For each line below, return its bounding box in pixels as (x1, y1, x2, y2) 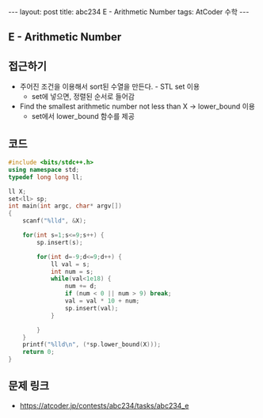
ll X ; (8, 188, 26, 196)
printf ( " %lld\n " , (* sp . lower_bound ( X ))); (22, 340, 161, 349)
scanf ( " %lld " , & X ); (22, 217, 87, 225)
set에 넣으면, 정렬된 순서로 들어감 (31, 92, 135, 101)
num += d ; (64, 283, 97, 291)
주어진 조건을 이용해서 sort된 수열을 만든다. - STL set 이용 (19, 82, 200, 92)
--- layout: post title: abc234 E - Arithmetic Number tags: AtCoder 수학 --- (8, 7, 250, 17)
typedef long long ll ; (8, 173, 83, 181)
